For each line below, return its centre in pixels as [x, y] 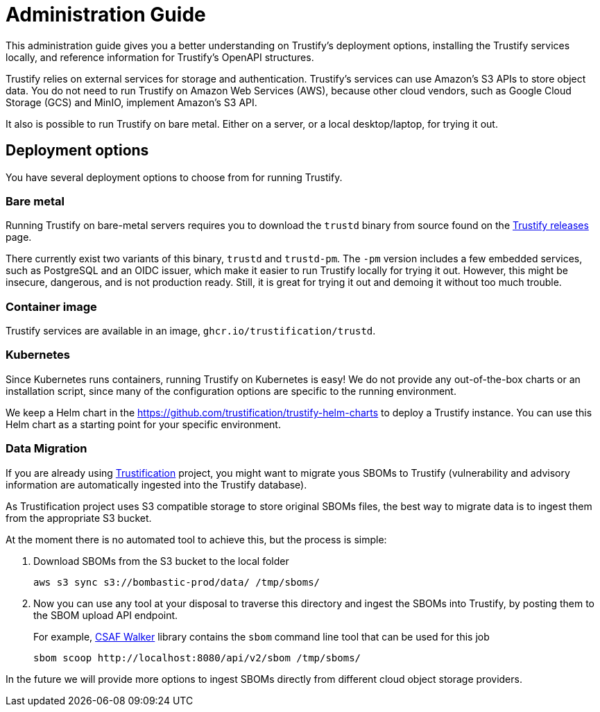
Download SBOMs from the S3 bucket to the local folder [161, 561]
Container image [51, 306]
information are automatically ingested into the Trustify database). [156, 484]
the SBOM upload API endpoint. [106, 615]
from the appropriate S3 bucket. [79, 518]
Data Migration [46, 449]
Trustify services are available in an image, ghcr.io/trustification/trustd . [191, 331]
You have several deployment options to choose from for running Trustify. [174, 177]
